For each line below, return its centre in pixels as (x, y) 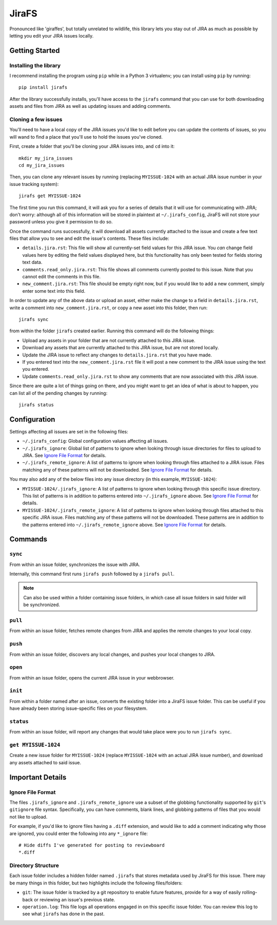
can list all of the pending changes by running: (58, 393)
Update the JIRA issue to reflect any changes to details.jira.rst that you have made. (117, 355)
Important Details (38, 777)
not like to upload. (28, 817)
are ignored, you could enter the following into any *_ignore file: (79, 833)
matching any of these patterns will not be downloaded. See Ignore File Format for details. (117, 469)
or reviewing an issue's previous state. (75, 899)
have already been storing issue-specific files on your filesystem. (78, 708)
